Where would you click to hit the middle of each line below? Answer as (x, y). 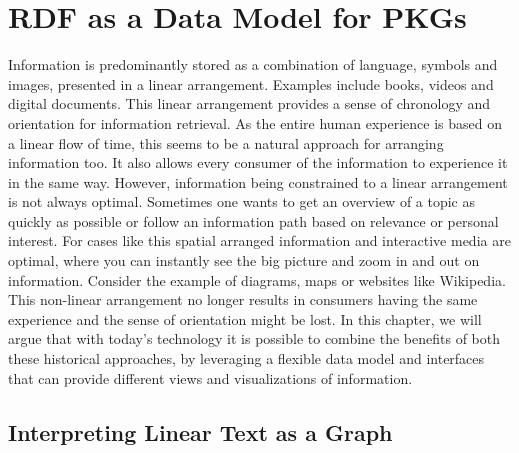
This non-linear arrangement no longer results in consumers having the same (243, 299)
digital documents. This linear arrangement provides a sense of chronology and (249, 103)
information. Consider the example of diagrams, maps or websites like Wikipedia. (257, 279)
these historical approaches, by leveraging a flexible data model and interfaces (246, 358)
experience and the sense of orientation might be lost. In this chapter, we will (245, 318)
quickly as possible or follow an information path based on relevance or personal (253, 220)
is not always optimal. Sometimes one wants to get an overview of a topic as (242, 201)
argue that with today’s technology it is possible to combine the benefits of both (254, 338)
